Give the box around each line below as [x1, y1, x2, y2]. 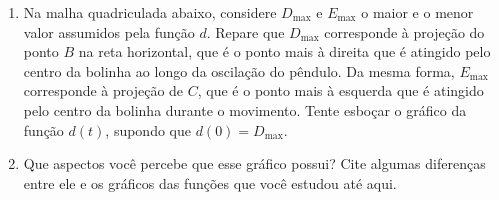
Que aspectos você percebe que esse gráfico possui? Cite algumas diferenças [23, 153, 486, 174]
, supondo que [105, 119, 191, 140]
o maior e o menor [361, 2, 474, 22]
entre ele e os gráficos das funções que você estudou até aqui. [23, 172, 397, 193]
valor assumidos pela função [23, 21, 195, 42]
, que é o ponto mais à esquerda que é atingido [197, 80, 484, 101]
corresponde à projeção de [23, 80, 184, 101]
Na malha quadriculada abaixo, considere [23, 2, 277, 22]
